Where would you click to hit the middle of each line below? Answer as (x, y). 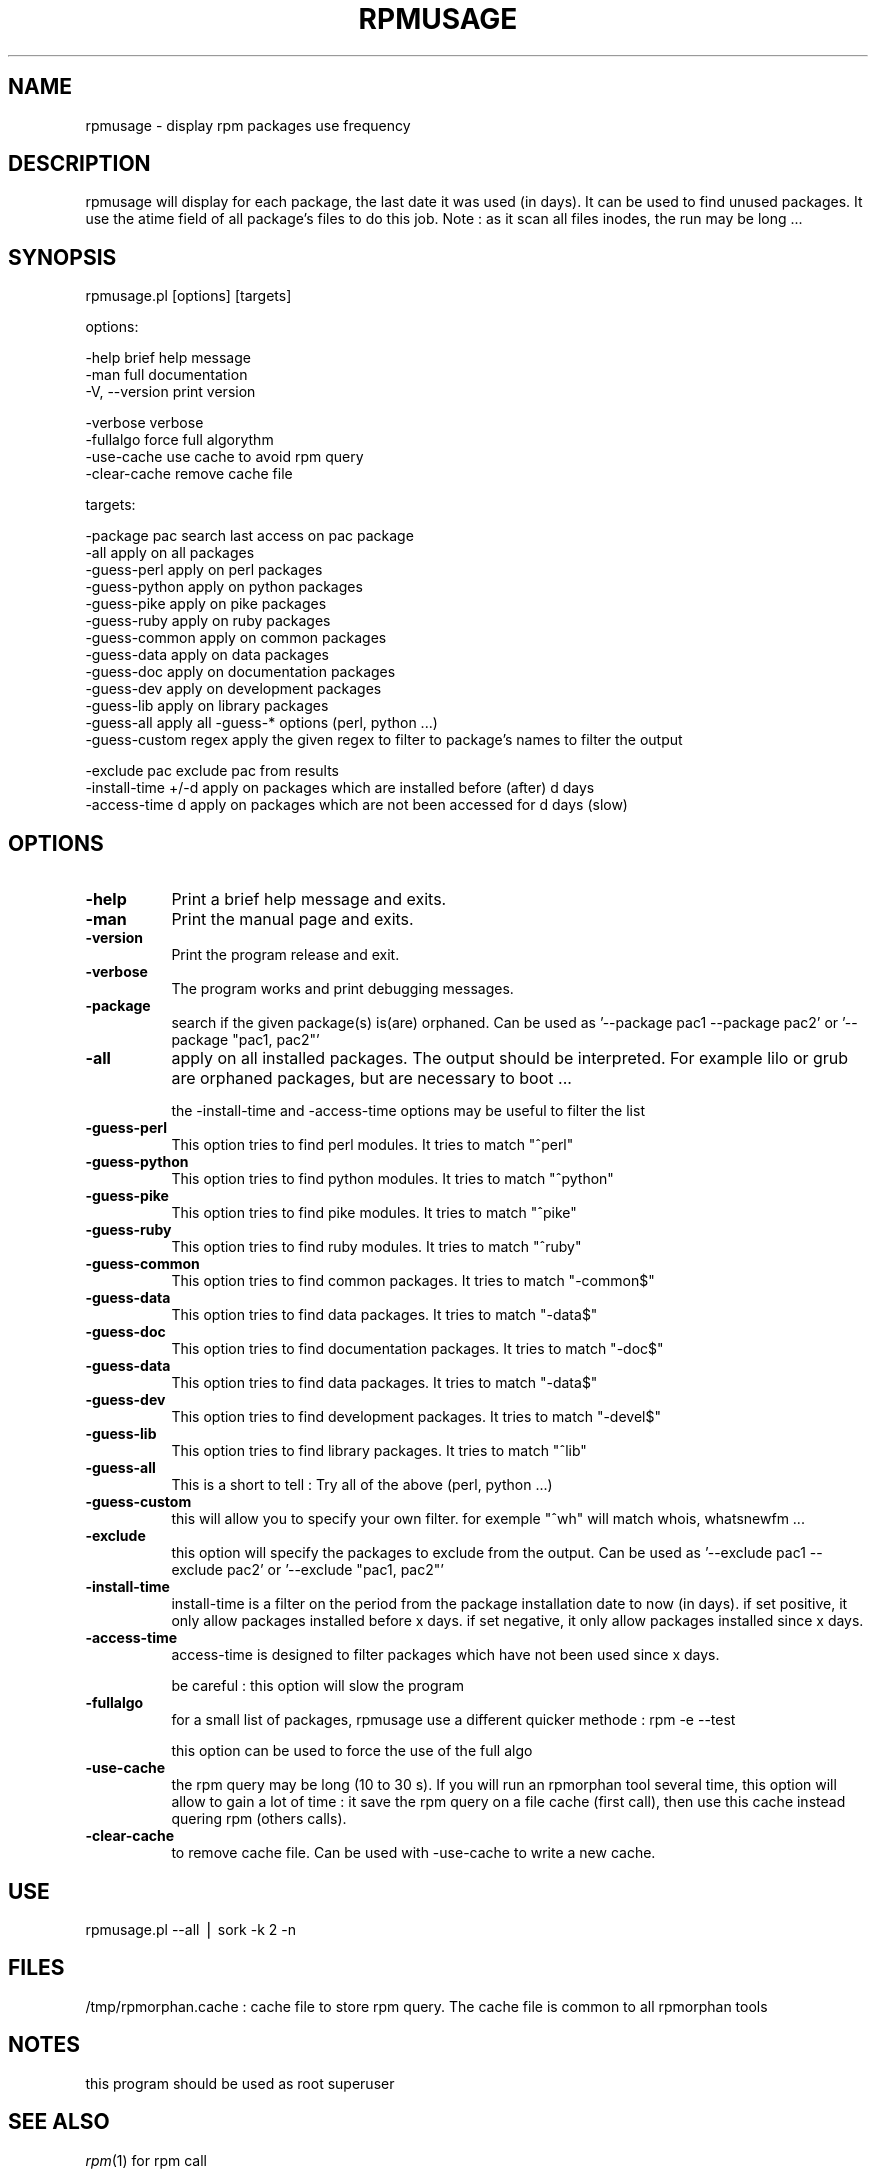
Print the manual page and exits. (292, 919)
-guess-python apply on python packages (224, 587)
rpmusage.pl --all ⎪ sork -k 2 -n (190, 1929)
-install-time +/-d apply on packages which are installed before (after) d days (340, 788)
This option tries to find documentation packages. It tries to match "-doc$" (417, 1349)
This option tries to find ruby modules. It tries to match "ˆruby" (376, 1247)
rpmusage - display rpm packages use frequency (248, 125)
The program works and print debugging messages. (342, 989)
